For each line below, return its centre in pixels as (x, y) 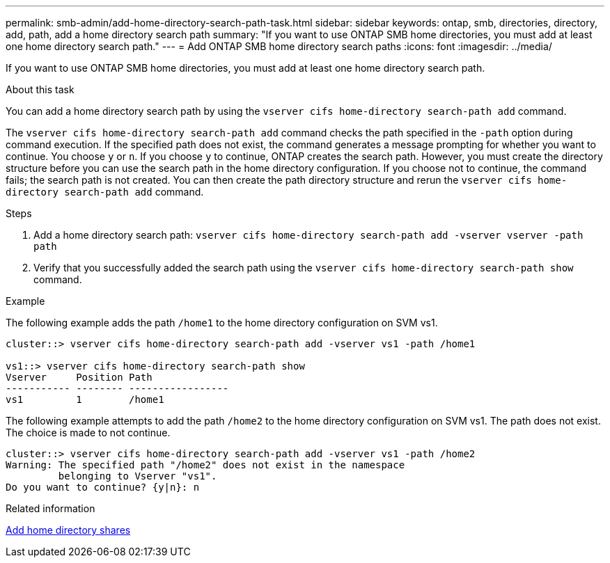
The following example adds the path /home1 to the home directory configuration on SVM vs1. (222, 323)
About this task (40, 89)
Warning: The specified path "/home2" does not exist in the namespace (205, 465)
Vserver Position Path (79, 377)
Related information (50, 508)
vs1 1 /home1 (85, 399)
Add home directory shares (68, 530)
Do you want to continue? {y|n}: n (103, 487)
